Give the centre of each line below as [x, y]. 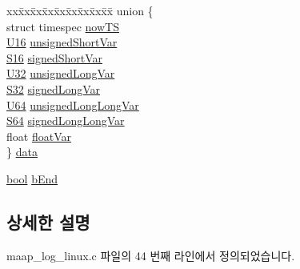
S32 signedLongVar [54, 88]
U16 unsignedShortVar [62, 42]
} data [22, 152]
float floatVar [39, 136]
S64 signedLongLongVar [66, 120]
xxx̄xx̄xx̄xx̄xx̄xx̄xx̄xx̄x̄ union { [80, 10]
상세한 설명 [48, 221]
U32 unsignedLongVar [61, 73]
